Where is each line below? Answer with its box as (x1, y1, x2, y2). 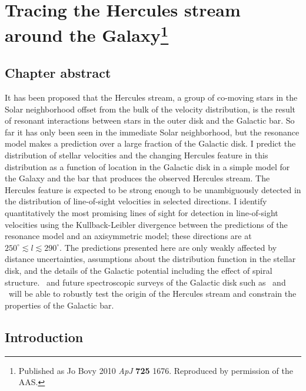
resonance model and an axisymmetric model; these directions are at (5, 230, 252, 242)
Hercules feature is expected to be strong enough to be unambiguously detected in (5, 183, 301, 195)
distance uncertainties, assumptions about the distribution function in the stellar (5, 253, 296, 265)
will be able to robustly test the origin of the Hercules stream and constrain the (8, 287, 297, 300)
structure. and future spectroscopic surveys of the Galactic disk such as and (5, 276, 286, 288)
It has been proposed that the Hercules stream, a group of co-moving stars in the (5, 91, 298, 104)
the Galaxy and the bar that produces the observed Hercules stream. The (5, 172, 270, 184)
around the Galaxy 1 (5, 21, 169, 47)
